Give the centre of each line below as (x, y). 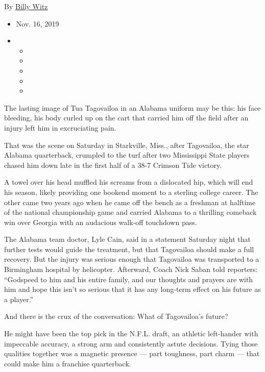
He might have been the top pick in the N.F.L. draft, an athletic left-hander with (131, 333)
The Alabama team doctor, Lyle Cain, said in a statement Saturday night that (128, 239)
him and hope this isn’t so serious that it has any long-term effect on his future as (132, 289)
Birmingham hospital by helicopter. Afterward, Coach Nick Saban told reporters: (131, 269)
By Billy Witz (26, 6)
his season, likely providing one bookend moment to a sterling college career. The (131, 192)
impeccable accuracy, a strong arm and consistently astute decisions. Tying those (131, 343)
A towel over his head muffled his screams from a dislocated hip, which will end (129, 182)
